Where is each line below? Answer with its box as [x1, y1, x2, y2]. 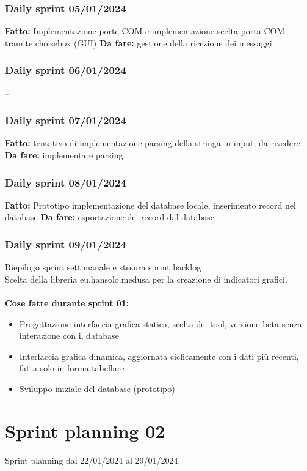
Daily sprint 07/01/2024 [5, 113, 126, 128]
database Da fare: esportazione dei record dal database [5, 210, 214, 223]
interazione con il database [19, 329, 119, 342]
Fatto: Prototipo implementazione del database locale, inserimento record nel [5, 198, 296, 211]
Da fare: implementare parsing [5, 149, 123, 161]
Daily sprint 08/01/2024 [5, 174, 126, 190]
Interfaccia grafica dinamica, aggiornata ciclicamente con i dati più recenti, [19, 349, 299, 362]
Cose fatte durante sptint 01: [5, 297, 129, 310]
